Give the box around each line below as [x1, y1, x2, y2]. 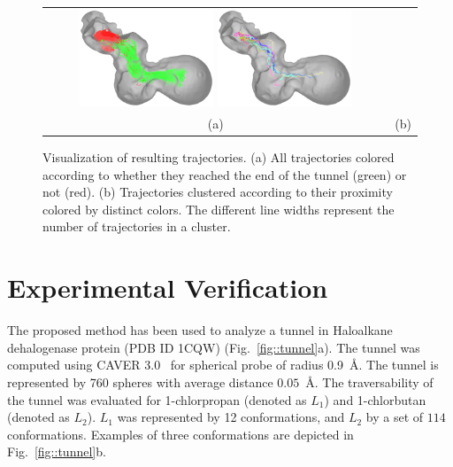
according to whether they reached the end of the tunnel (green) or [42, 165, 407, 183]
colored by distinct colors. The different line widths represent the [42, 199, 395, 218]
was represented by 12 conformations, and [117, 408, 345, 426]
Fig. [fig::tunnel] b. [7, 442, 106, 461]
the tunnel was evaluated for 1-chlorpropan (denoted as [7, 390, 307, 409]
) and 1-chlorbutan [324, 390, 426, 409]
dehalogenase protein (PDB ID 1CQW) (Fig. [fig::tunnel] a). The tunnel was [7, 338, 420, 356]
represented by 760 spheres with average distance [7, 372, 273, 391]
